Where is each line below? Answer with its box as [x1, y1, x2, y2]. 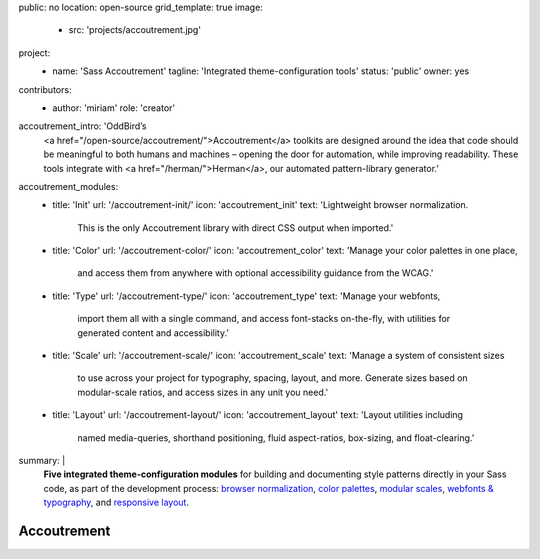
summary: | [18, 454, 66, 466]
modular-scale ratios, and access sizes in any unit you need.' [77, 386, 329, 398]
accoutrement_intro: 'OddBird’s [18, 120, 147, 132]
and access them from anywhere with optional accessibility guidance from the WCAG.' [77, 267, 434, 279]
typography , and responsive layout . [43, 496, 190, 509]
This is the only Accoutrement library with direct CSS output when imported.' [77, 221, 394, 234]
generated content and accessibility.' [77, 326, 230, 339]
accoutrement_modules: [18, 180, 119, 192]
